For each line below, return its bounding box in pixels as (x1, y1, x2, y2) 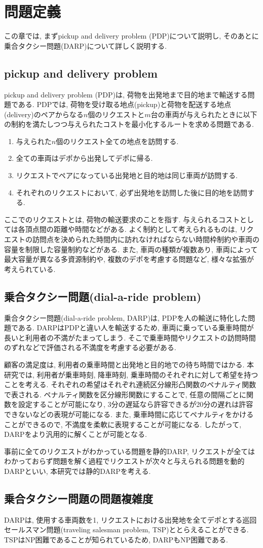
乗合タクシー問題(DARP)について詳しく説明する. (4, 40, 167, 51)
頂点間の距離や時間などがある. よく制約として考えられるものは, (25, 224, 237, 234)
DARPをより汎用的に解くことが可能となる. (4, 429, 147, 439)
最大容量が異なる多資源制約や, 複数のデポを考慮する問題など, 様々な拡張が (4, 254, 254, 264)
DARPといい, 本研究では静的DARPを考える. (4, 465, 151, 476)
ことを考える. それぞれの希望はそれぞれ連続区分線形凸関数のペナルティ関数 (4, 379, 256, 390)
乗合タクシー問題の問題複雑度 (4, 490, 153, 506)
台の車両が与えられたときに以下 (151, 109, 257, 119)
